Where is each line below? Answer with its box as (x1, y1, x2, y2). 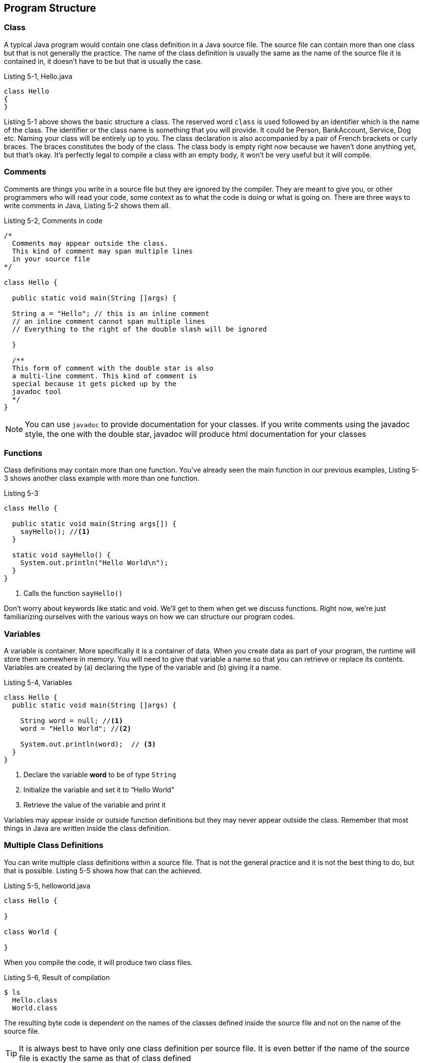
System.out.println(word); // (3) (20, 740, 156, 748)
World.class (12, 1004, 58, 1012)
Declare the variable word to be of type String (23, 770, 176, 779)
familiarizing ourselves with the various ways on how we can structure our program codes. (4, 612, 295, 621)
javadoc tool (12, 387, 62, 395)
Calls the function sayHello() (23, 589, 123, 598)
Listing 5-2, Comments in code (4, 216, 103, 225)
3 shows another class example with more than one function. (4, 474, 200, 483)
